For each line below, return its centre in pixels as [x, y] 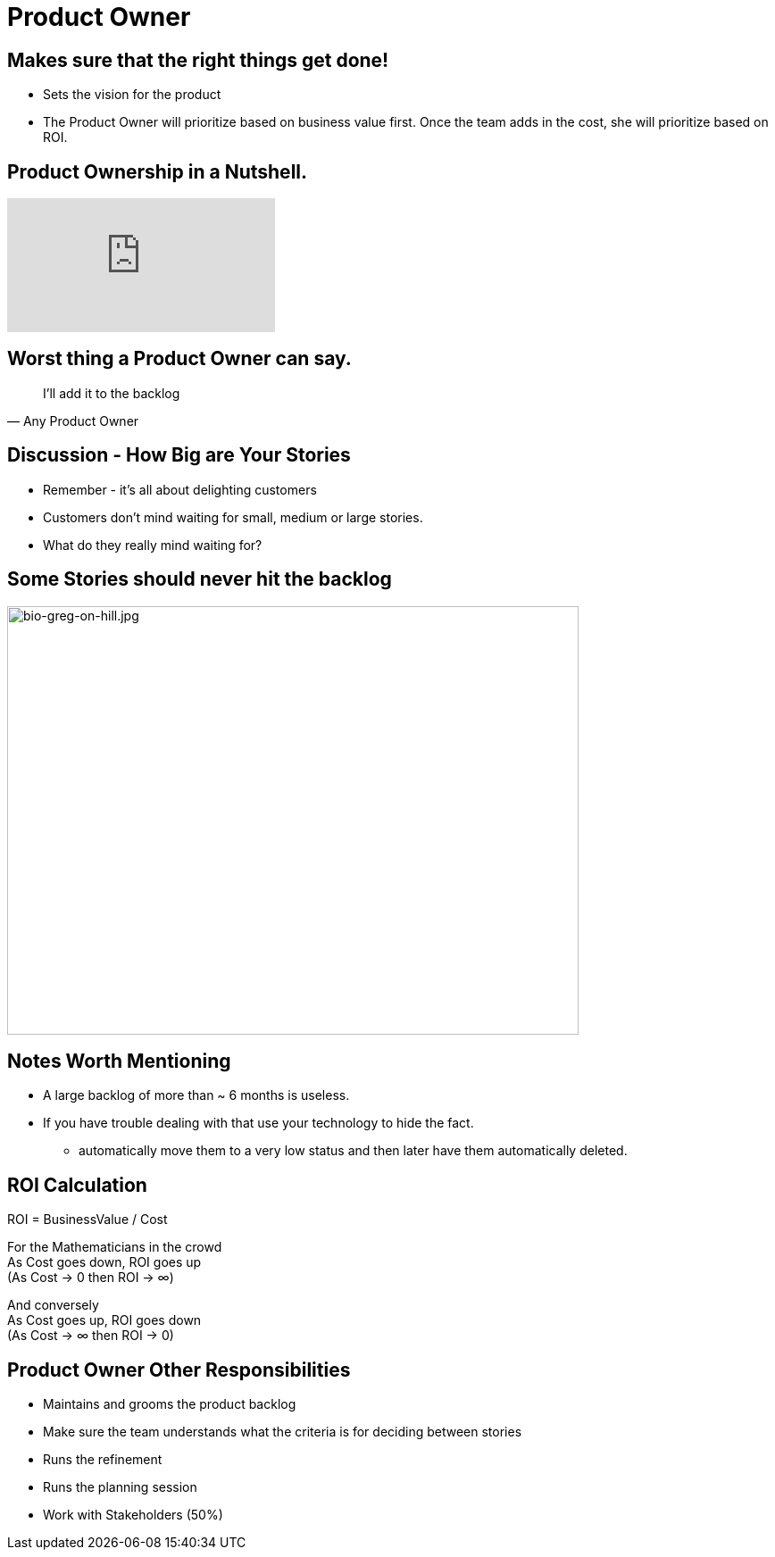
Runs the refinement [103, 1460]
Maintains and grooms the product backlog [170, 1404]
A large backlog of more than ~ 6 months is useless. [196, 1095]
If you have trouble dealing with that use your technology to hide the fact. [258, 1123]
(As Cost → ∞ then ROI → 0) [91, 1336]
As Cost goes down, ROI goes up [104, 1262]
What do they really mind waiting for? [153, 545]
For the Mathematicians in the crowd [115, 1247]
